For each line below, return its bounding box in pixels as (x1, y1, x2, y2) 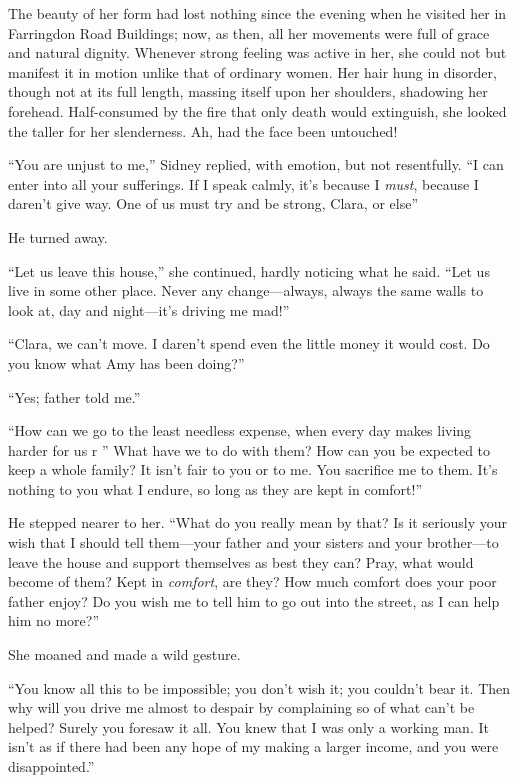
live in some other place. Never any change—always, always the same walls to (8, 280, 484, 301)
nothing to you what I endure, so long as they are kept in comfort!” (8, 478, 423, 499)
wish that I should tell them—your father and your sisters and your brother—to (8, 532, 499, 553)
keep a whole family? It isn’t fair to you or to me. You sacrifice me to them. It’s (8, 459, 498, 480)
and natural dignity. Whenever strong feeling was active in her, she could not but (8, 42, 507, 63)
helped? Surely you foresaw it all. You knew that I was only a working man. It (8, 716, 489, 737)
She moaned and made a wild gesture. (8, 644, 241, 665)
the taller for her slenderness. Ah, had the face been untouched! (8, 120, 398, 141)
